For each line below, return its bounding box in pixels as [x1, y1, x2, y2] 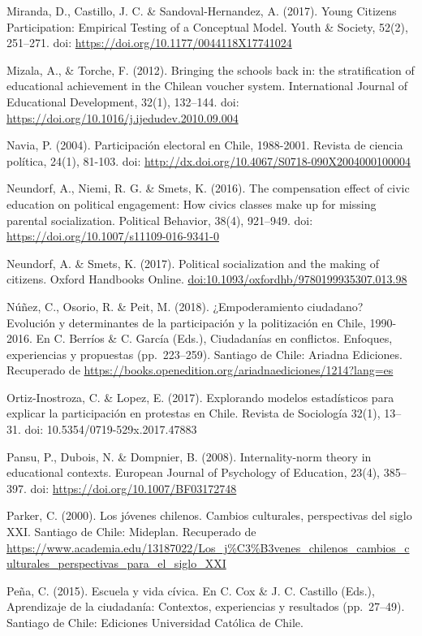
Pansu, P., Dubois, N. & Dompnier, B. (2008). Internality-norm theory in [6, 448, 372, 465]
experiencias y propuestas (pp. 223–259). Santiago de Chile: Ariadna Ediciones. [6, 345, 403, 362]
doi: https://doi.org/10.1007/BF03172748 [30, 479, 237, 496]
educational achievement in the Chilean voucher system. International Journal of [6, 77, 407, 94]
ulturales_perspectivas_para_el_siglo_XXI [6, 555, 226, 572]
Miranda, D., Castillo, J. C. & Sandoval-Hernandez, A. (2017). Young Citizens [6, 2, 397, 19]
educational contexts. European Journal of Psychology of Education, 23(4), [6, 464, 380, 481]
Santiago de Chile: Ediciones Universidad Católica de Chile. [6, 614, 304, 630]
